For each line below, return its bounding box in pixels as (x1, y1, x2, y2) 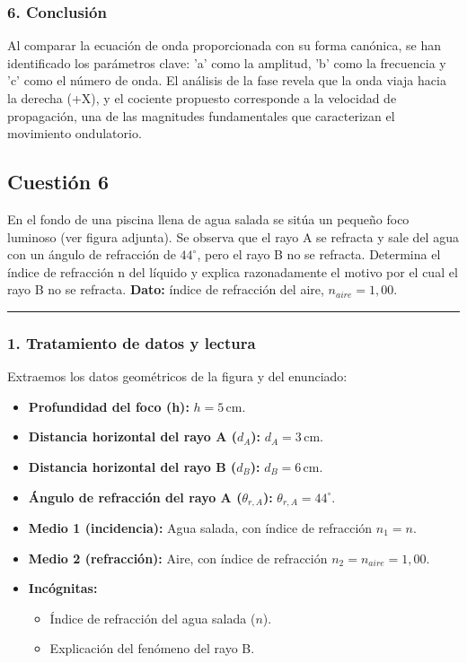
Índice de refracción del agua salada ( (49, 608, 256, 627)
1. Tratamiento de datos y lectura (7, 331, 256, 353)
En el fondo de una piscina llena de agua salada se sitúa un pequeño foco (7, 209, 410, 228)
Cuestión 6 (7, 168, 110, 196)
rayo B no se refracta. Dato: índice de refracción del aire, (7, 280, 324, 299)
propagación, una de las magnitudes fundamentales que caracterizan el (7, 106, 395, 125)
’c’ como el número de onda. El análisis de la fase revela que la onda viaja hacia (7, 71, 446, 90)
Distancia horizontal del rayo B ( (28, 457, 237, 475)
